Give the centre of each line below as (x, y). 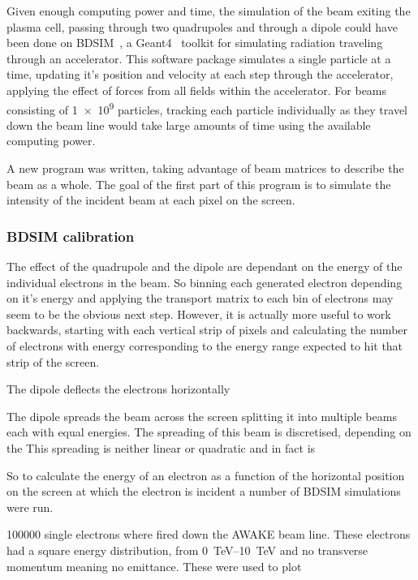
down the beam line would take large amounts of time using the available (189, 125)
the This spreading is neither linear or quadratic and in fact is (161, 447)
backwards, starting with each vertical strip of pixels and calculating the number (207, 330)
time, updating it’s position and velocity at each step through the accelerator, (200, 74)
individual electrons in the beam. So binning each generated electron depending (205, 282)
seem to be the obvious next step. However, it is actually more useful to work (199, 314)
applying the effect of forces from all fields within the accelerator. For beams (197, 90)
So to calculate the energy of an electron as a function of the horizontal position (206, 475)
